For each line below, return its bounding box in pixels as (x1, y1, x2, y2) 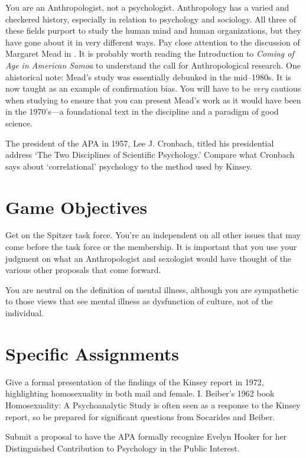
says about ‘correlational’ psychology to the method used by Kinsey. (5, 160, 252, 172)
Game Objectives (5, 194, 148, 219)
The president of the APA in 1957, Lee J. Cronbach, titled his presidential (5, 137, 274, 149)
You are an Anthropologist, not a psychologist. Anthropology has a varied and (5, 1, 289, 13)
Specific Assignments (5, 341, 180, 365)
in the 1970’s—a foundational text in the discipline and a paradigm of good (5, 105, 279, 118)
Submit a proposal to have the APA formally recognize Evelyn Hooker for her (5, 430, 287, 443)
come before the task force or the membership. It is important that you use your (5, 241, 297, 253)
